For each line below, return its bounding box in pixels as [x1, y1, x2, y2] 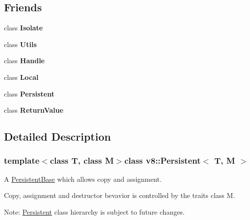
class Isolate [4, 23, 43, 33]
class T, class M [50, 154, 114, 167]
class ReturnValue [4, 105, 64, 115]
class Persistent [4, 88, 54, 98]
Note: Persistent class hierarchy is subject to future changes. [4, 206, 185, 217]
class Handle [4, 55, 45, 66]
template [4, 154, 40, 167]
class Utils [4, 39, 37, 49]
